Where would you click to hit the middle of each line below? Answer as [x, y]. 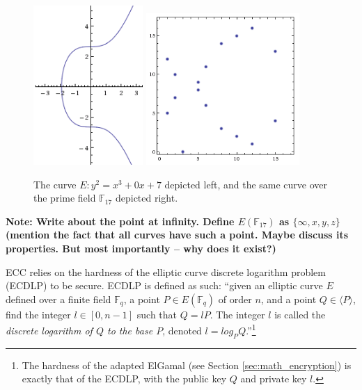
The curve [55, 184]
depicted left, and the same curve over [246, 184]
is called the [300, 314]
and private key [274, 379]
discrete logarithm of [49, 330]
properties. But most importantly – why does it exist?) [141, 248]
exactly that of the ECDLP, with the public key [124, 379]
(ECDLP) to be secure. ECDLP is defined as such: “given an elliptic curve [164, 285]
